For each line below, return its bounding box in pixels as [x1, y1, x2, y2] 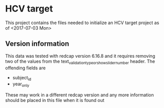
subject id [12, 74, 32, 82]
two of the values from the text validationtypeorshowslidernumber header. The [5, 58, 155, 65]
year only [12, 81, 30, 88]
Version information [5, 40, 69, 48]
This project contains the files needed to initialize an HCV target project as [5, 20, 159, 26]
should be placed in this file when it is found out [5, 97, 105, 103]
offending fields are [5, 65, 46, 71]
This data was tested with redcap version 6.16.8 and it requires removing [5, 53, 155, 59]
